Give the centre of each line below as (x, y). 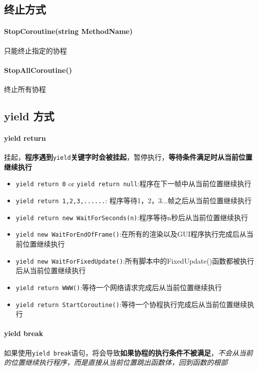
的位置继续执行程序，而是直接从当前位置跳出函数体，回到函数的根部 (116, 362)
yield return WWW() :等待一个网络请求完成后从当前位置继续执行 (119, 287)
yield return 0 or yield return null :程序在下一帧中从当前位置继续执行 (133, 184)
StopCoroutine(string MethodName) (68, 31)
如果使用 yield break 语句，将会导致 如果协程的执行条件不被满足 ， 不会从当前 (129, 352)
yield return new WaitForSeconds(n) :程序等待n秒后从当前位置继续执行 (132, 217)
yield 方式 (29, 116)
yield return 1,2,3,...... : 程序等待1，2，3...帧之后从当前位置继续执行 (134, 200)
